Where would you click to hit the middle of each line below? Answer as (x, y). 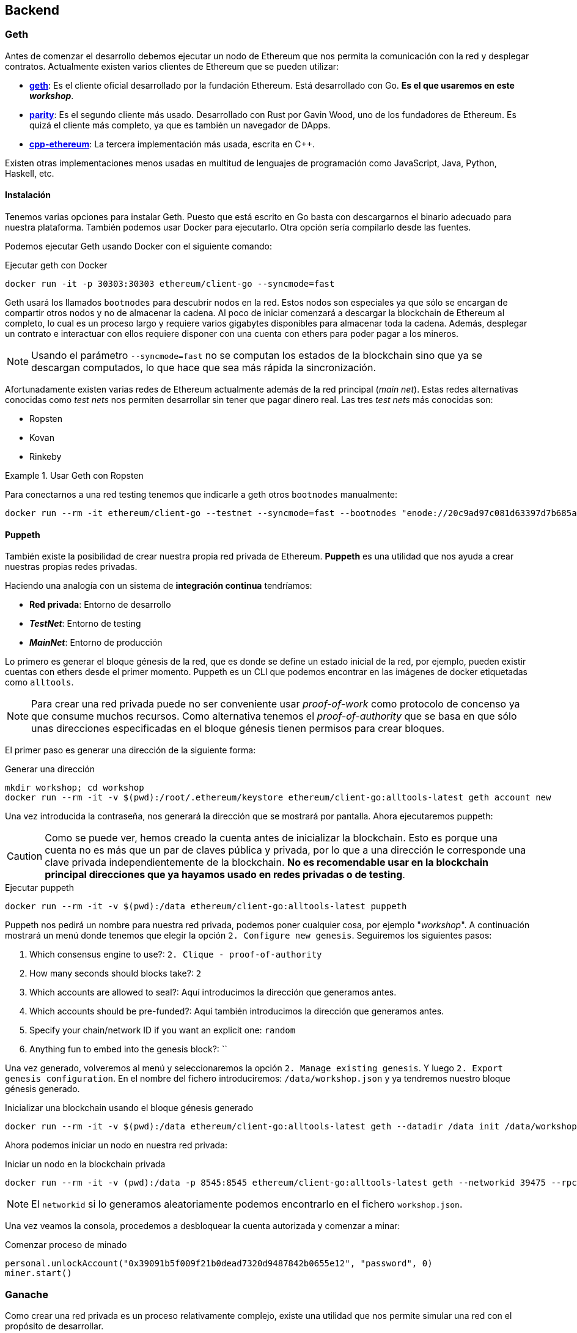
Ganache (27, 1294)
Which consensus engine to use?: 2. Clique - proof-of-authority (176, 955)
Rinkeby (46, 457)
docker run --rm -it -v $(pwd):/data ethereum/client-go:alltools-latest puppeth (206, 907)
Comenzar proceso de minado (66, 1245)
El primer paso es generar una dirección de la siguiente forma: (130, 750)
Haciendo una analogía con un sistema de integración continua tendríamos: (159, 586)
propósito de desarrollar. (54, 1326)
